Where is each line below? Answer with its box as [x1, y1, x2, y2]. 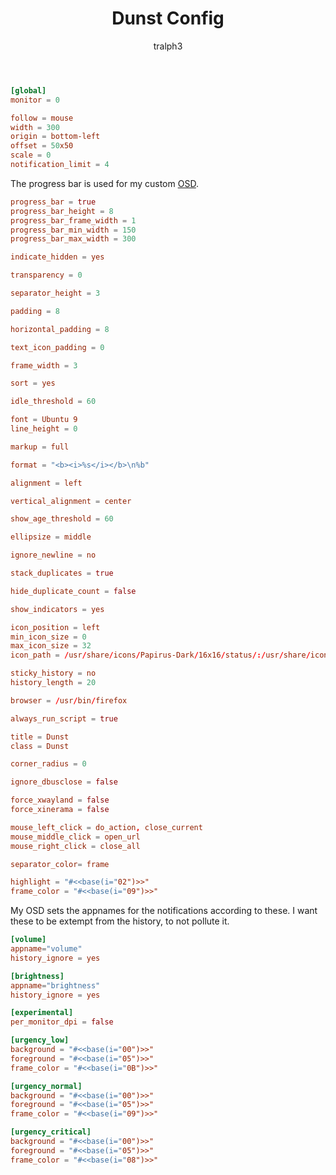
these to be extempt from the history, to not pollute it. [10, 915, 230, 927]
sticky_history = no [10, 668, 97, 679]
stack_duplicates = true [10, 568, 114, 579]
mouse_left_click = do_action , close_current [10, 822, 203, 832]
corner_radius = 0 [10, 759, 87, 769]
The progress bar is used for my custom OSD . [10, 177, 199, 189]
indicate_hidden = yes [10, 252, 105, 262]
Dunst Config [111, 7, 225, 30]
